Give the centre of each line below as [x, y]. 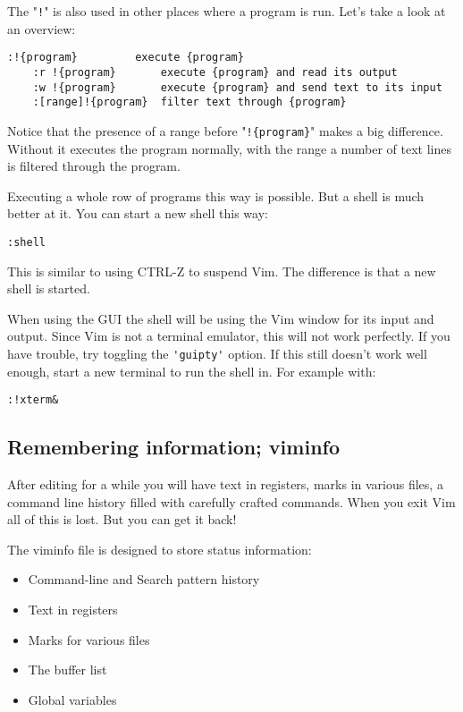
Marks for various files [89, 639]
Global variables [72, 699]
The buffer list [67, 670]
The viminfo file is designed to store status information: [160, 549]
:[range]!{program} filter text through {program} [189, 102]
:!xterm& [33, 400]
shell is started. [49, 288]
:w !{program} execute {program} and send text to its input [237, 87]
